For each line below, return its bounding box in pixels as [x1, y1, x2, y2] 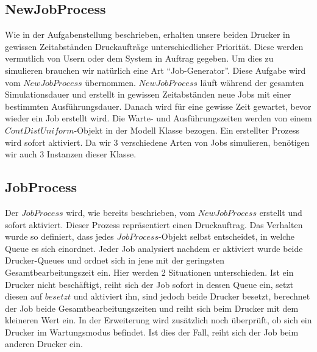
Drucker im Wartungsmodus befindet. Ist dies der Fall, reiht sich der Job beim [5, 325, 299, 338]
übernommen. [85, 76, 136, 88]
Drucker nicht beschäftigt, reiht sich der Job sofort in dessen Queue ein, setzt [5, 278, 294, 290]
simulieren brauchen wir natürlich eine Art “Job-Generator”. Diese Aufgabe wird [5, 63, 306, 76]
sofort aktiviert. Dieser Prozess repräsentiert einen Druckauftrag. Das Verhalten [5, 218, 303, 231]
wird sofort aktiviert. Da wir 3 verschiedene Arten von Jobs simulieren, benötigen [5, 135, 310, 148]
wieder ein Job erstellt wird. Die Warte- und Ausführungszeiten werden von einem [5, 112, 312, 124]
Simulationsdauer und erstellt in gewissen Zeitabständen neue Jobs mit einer [5, 88, 291, 101]
